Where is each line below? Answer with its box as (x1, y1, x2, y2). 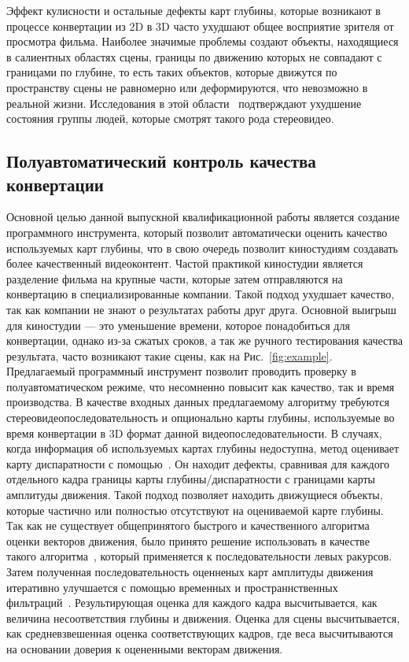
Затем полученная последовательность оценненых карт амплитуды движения (6, 564, 374, 579)
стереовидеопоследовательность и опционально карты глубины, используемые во (6, 409, 395, 426)
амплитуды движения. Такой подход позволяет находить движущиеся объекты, (6, 486, 383, 503)
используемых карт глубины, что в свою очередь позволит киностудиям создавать (6, 239, 398, 256)
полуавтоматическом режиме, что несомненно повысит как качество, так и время (6, 378, 395, 394)
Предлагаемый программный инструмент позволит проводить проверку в (6, 363, 356, 379)
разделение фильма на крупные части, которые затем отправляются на (6, 270, 343, 287)
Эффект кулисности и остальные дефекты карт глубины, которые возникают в (6, 2, 381, 18)
